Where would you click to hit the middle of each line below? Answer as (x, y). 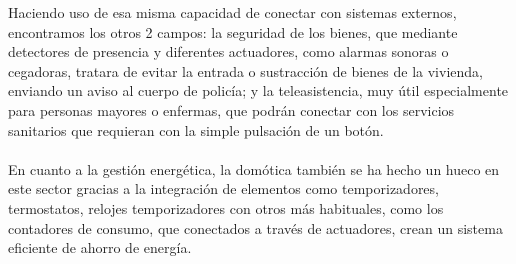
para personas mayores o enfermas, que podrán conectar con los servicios (231, 109)
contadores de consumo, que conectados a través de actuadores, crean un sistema (255, 227)
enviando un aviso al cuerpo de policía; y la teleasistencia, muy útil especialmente (258, 90)
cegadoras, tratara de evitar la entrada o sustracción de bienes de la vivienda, (245, 70)
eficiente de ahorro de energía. (100, 247)
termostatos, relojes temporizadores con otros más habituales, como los (226, 207)
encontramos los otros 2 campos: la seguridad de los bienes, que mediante (233, 31)
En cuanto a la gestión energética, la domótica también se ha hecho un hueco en (254, 168)
